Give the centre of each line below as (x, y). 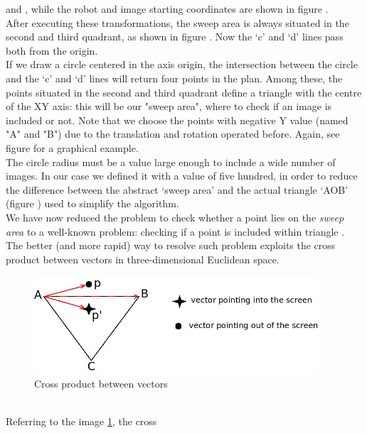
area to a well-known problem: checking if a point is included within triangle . (175, 231)
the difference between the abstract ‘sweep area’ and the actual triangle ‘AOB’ (177, 189)
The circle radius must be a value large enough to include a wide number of (171, 161)
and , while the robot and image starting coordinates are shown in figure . (167, 9)
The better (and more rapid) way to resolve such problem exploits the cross (171, 245)
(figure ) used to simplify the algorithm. (92, 203)
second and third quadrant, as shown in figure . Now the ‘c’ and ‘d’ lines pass (175, 37)
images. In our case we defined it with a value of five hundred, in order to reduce (182, 176)
